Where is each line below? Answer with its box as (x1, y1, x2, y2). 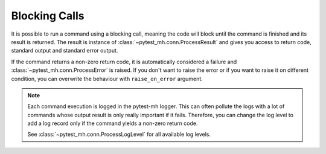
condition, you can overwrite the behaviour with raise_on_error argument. (11, 75, 203, 82)
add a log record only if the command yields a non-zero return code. (27, 120, 199, 127)
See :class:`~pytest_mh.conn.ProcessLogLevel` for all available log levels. (27, 130, 211, 138)
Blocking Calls (11, 9, 85, 22)
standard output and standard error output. (11, 47, 118, 54)
